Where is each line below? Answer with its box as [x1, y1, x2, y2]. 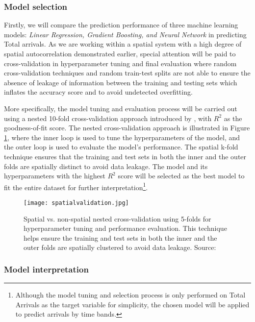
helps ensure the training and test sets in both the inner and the [24, 232, 217, 243]
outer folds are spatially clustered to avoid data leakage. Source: [24, 242, 216, 252]
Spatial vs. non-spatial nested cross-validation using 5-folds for [24, 213, 211, 223]
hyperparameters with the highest [4, 171, 105, 181]
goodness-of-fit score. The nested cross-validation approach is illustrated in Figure [4, 123, 250, 133]
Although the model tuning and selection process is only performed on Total [15, 290, 246, 300]
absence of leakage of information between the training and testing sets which [4, 77, 237, 87]
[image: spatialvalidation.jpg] [24, 199, 129, 206]
